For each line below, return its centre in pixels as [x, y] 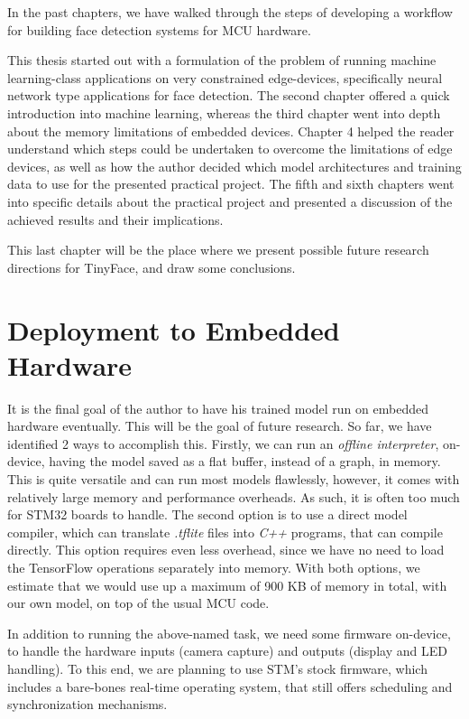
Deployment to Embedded [174, 329]
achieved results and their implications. [115, 219]
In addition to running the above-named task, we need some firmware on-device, [229, 633]
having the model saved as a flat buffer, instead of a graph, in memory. [245, 461]
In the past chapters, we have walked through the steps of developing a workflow [230, 12]
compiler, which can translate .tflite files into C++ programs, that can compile [225, 532]
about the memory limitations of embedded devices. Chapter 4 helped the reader [231, 131]
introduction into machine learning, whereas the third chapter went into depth [224, 112]
